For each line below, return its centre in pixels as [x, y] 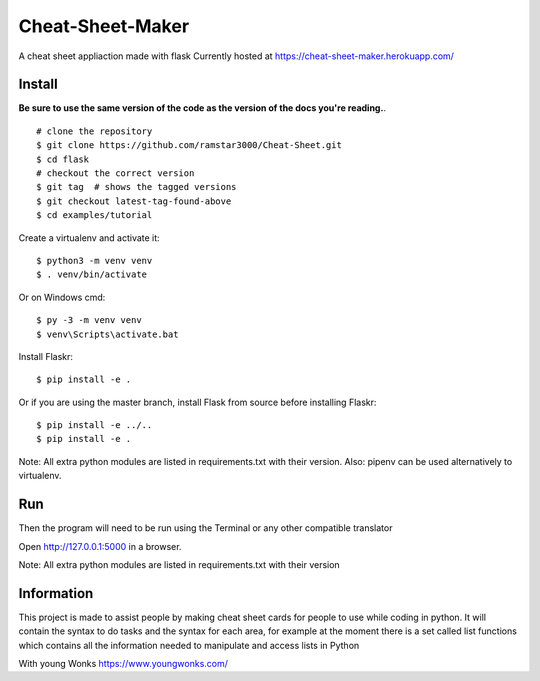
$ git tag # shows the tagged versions [136, 187]
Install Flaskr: [46, 356]
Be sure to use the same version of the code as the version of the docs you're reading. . [202, 108]
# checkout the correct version [115, 173]
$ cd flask [63, 159]
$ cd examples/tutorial [94, 215]
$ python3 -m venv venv [94, 260]
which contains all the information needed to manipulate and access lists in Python [189, 645]
